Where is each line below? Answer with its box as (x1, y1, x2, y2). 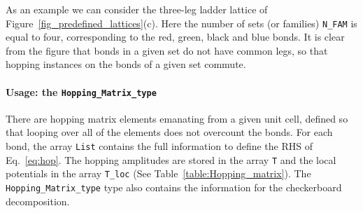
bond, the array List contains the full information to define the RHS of (6, 139, 313, 153)
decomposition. (6, 193, 70, 208)
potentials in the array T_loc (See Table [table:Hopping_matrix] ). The (6, 166, 311, 181)
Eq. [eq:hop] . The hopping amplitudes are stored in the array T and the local (6, 152, 336, 167)
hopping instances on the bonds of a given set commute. (6, 57, 246, 71)
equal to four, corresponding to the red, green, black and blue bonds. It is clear (6, 29, 345, 44)
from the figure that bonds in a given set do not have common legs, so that (6, 43, 328, 57)
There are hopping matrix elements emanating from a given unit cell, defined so (6, 111, 348, 125)
